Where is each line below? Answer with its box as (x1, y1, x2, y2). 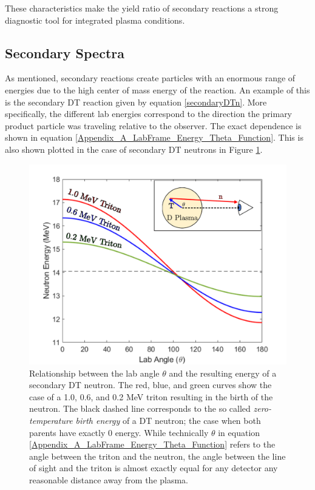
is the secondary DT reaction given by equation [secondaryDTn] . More (5, 95, 267, 108)
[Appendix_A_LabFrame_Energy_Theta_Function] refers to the (29, 438, 276, 451)
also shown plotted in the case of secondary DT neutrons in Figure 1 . (5, 143, 263, 155)
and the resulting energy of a (169, 366, 277, 379)
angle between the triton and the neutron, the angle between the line (29, 449, 286, 462)
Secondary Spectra (5, 43, 125, 62)
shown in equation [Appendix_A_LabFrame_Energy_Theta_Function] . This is (5, 131, 303, 144)
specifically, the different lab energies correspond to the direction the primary (5, 107, 293, 120)
